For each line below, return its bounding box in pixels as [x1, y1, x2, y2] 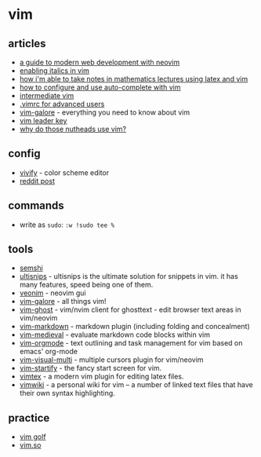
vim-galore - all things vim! [19, 297, 107, 306]
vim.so [19, 441, 42, 450]
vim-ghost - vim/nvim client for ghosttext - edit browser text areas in [19, 305, 241, 315]
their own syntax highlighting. [19, 389, 115, 398]
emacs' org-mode [19, 347, 78, 356]
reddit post [19, 176, 55, 185]
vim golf [19, 432, 46, 441]
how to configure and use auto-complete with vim [19, 82, 181, 92]
